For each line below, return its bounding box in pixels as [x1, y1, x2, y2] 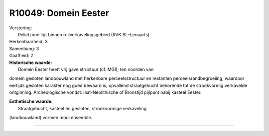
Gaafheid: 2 [9, 53, 33, 59]
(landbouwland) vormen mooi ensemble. [9, 115, 92, 121]
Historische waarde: [9, 60, 52, 66]
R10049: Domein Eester [9, 7, 110, 18]
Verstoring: [9, 25, 32, 31]
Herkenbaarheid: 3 [9, 39, 48, 45]
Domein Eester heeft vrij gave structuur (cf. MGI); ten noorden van [18, 66, 154, 72]
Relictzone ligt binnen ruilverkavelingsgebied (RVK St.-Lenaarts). [18, 31, 151, 37]
